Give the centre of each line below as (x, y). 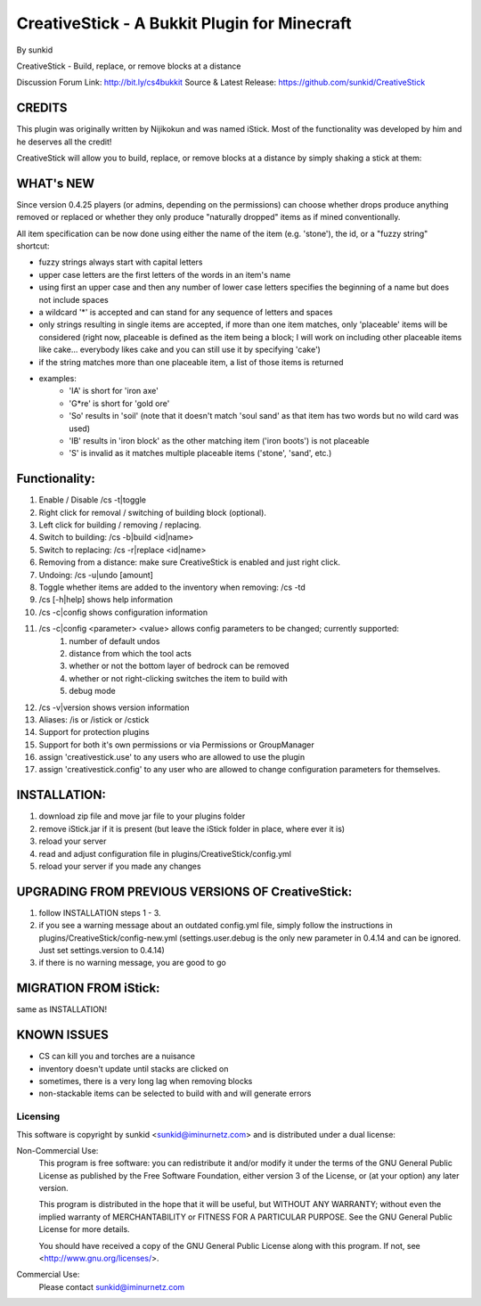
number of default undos (114, 641)
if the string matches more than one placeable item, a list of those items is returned (191, 362)
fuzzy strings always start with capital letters (121, 262)
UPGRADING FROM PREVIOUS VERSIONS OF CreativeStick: (184, 891)
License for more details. (84, 1229)
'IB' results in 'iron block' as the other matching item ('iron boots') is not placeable (219, 440)
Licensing (38, 1116)
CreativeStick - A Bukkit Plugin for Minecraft (184, 23)
